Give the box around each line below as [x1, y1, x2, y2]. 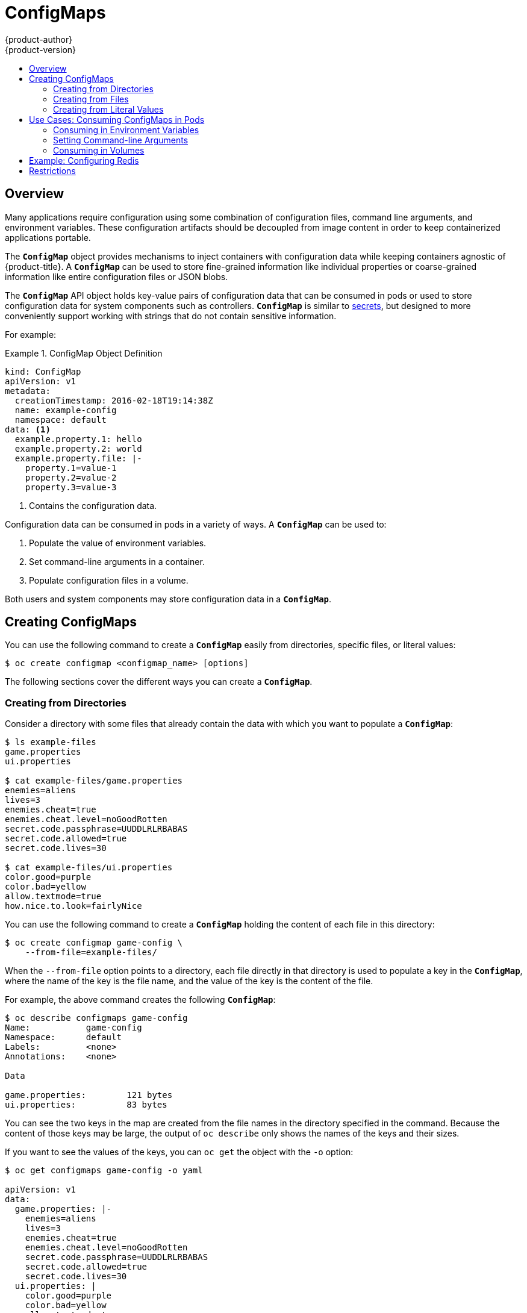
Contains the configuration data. [29, 500, 157, 511]
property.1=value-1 [25, 463, 117, 473]
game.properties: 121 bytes [5, 1090, 173, 1100]
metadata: [5, 385, 51, 396]
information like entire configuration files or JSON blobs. [5, 271, 228, 282]
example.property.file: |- [14, 453, 142, 463]
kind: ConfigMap [5, 366, 81, 376]
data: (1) [5, 424, 51, 434]
